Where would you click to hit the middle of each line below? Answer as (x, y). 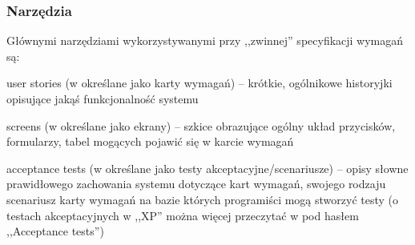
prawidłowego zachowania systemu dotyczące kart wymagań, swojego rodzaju (196, 184)
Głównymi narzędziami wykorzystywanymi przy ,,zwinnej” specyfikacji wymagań (205, 40)
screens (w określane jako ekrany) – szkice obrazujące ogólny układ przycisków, (201, 125)
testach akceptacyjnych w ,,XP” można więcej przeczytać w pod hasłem (183, 215)
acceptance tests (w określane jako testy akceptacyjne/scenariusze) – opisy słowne (207, 168)
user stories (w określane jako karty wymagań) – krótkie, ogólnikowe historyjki (199, 83)
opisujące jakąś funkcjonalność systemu (103, 98)
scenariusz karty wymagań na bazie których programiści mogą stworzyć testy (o (203, 199)
